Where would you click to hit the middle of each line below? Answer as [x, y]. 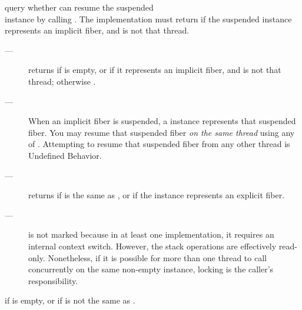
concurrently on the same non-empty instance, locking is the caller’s [151, 269]
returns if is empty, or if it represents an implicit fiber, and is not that [155, 70]
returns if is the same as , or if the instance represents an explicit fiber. [157, 195]
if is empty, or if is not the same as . [70, 300]
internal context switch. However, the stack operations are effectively [152, 246]
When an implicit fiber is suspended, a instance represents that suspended [162, 121]
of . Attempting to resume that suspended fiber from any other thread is [159, 144]
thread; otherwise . [62, 81]
